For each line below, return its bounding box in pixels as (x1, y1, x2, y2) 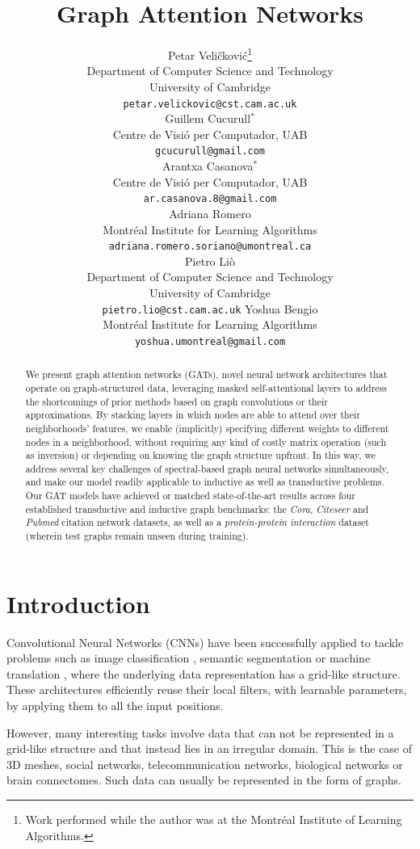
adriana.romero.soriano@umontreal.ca (108, 241, 312, 253)
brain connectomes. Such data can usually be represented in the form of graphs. (6, 771, 401, 788)
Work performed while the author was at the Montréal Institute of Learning (25, 811, 402, 828)
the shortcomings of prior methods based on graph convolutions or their (25, 394, 328, 408)
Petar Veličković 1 (167, 44, 253, 63)
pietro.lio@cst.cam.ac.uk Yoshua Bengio (102, 300, 318, 317)
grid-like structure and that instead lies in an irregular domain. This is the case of (6, 740, 412, 757)
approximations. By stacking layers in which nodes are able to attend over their (25, 408, 360, 422)
